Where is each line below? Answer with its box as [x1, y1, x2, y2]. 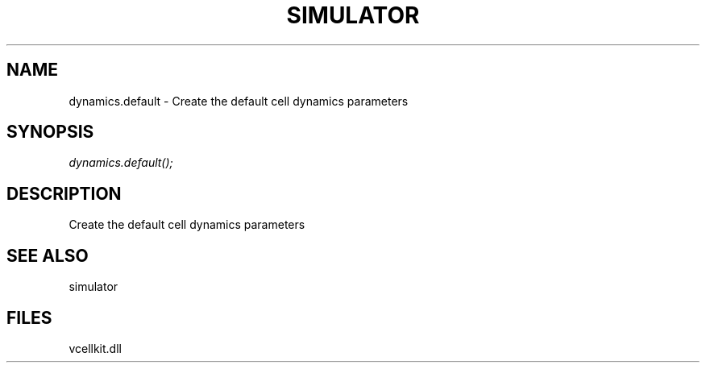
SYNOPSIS [6, 122, 94, 143]
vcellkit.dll [69, 341, 122, 355]
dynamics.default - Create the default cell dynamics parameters [69, 93, 409, 108]
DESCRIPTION [6, 183, 122, 204]
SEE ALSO [6, 245, 89, 266]
